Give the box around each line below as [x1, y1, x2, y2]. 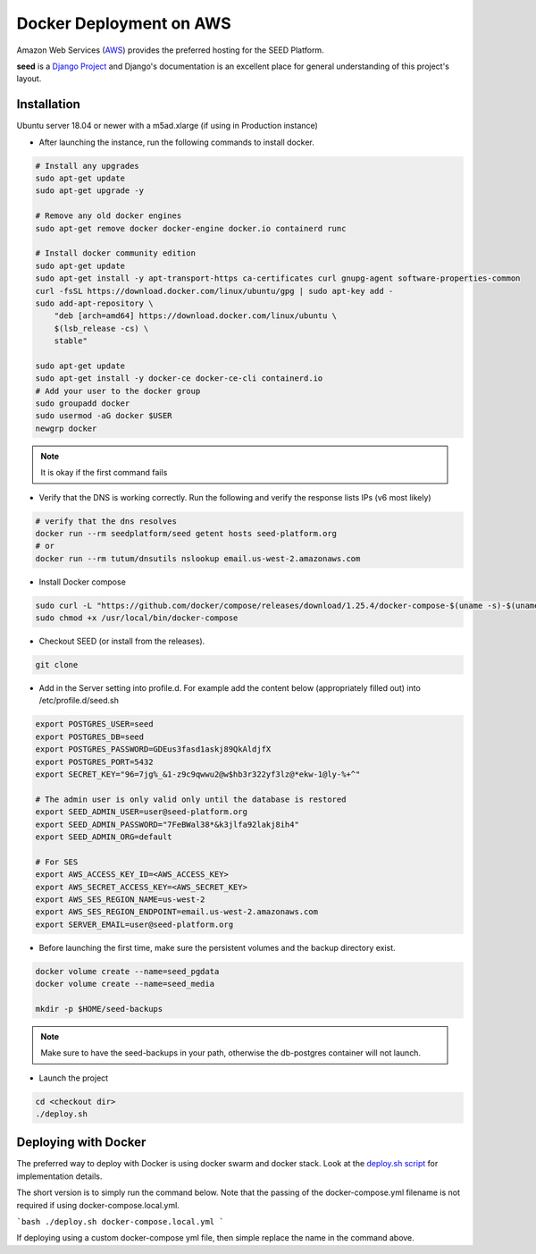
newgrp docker [35, 423, 97, 433]
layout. [16, 73, 42, 84]
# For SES [35, 856, 79, 867]
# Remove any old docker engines [35, 211, 182, 221]
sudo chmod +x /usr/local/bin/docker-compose [35, 613, 239, 623]
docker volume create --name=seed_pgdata [35, 966, 220, 976]
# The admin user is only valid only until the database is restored [35, 794, 347, 804]
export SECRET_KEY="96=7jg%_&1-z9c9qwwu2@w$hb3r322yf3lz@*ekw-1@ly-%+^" [35, 769, 361, 779]
